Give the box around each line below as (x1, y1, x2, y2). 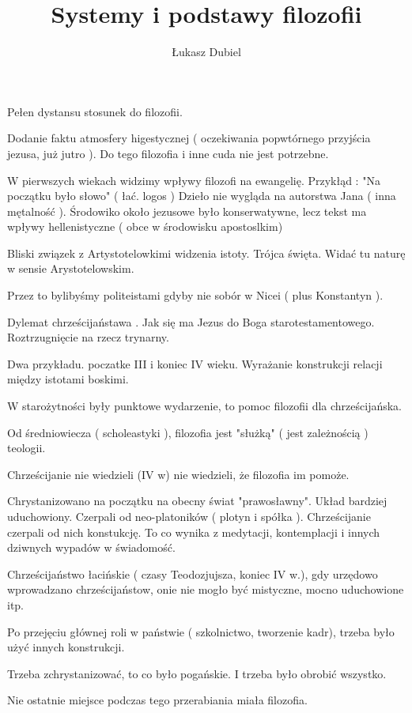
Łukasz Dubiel (172, 43, 241, 60)
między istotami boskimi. (7, 371, 129, 387)
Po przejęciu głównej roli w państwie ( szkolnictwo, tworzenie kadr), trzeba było (7, 623, 395, 639)
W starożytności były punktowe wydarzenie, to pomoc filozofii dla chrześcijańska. (7, 398, 403, 414)
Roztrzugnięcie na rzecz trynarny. (7, 329, 169, 345)
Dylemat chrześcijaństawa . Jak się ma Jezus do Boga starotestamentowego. (7, 313, 375, 330)
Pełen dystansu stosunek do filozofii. (7, 103, 183, 119)
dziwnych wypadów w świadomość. (7, 539, 176, 556)
